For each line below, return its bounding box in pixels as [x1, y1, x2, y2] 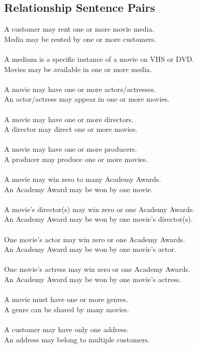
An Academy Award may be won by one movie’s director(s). [4, 214, 193, 224]
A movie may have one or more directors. [4, 113, 134, 124]
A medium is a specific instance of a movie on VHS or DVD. [4, 53, 194, 64]
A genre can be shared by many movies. [4, 304, 129, 314]
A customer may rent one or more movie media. [4, 24, 155, 34]
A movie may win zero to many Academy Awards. [4, 174, 161, 184]
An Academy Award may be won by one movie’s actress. [4, 274, 182, 285]
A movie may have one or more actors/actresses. [4, 83, 156, 94]
